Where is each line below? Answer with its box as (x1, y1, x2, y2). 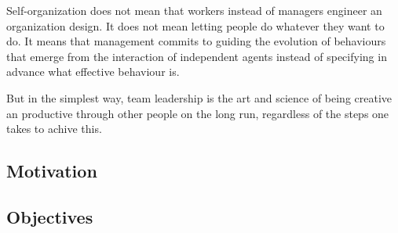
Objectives (6, 204, 93, 228)
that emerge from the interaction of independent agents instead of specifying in (6, 48, 387, 64)
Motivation (6, 159, 97, 183)
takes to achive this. (6, 120, 102, 137)
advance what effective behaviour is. (6, 63, 180, 80)
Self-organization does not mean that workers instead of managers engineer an (6, 2, 382, 18)
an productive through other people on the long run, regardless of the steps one (6, 105, 389, 121)
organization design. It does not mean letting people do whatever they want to (6, 17, 385, 34)
